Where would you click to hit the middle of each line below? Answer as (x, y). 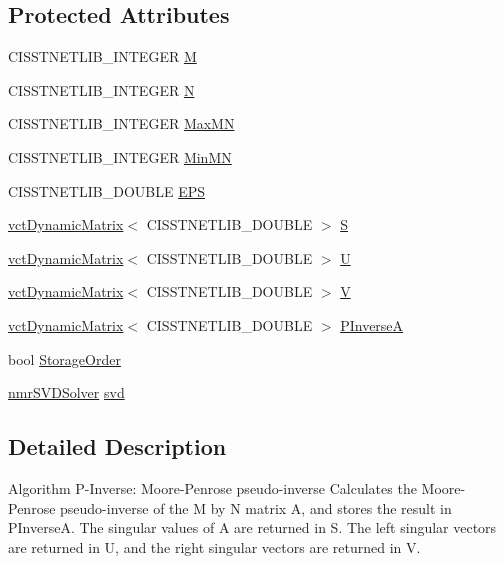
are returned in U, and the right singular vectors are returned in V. (214, 546)
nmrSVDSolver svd (66, 392)
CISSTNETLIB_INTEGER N (101, 89)
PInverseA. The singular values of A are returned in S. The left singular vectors (252, 527)
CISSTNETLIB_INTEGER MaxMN (121, 123)
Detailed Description (117, 446)
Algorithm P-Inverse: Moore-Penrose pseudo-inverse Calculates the (212, 487)
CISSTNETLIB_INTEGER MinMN (120, 156)
